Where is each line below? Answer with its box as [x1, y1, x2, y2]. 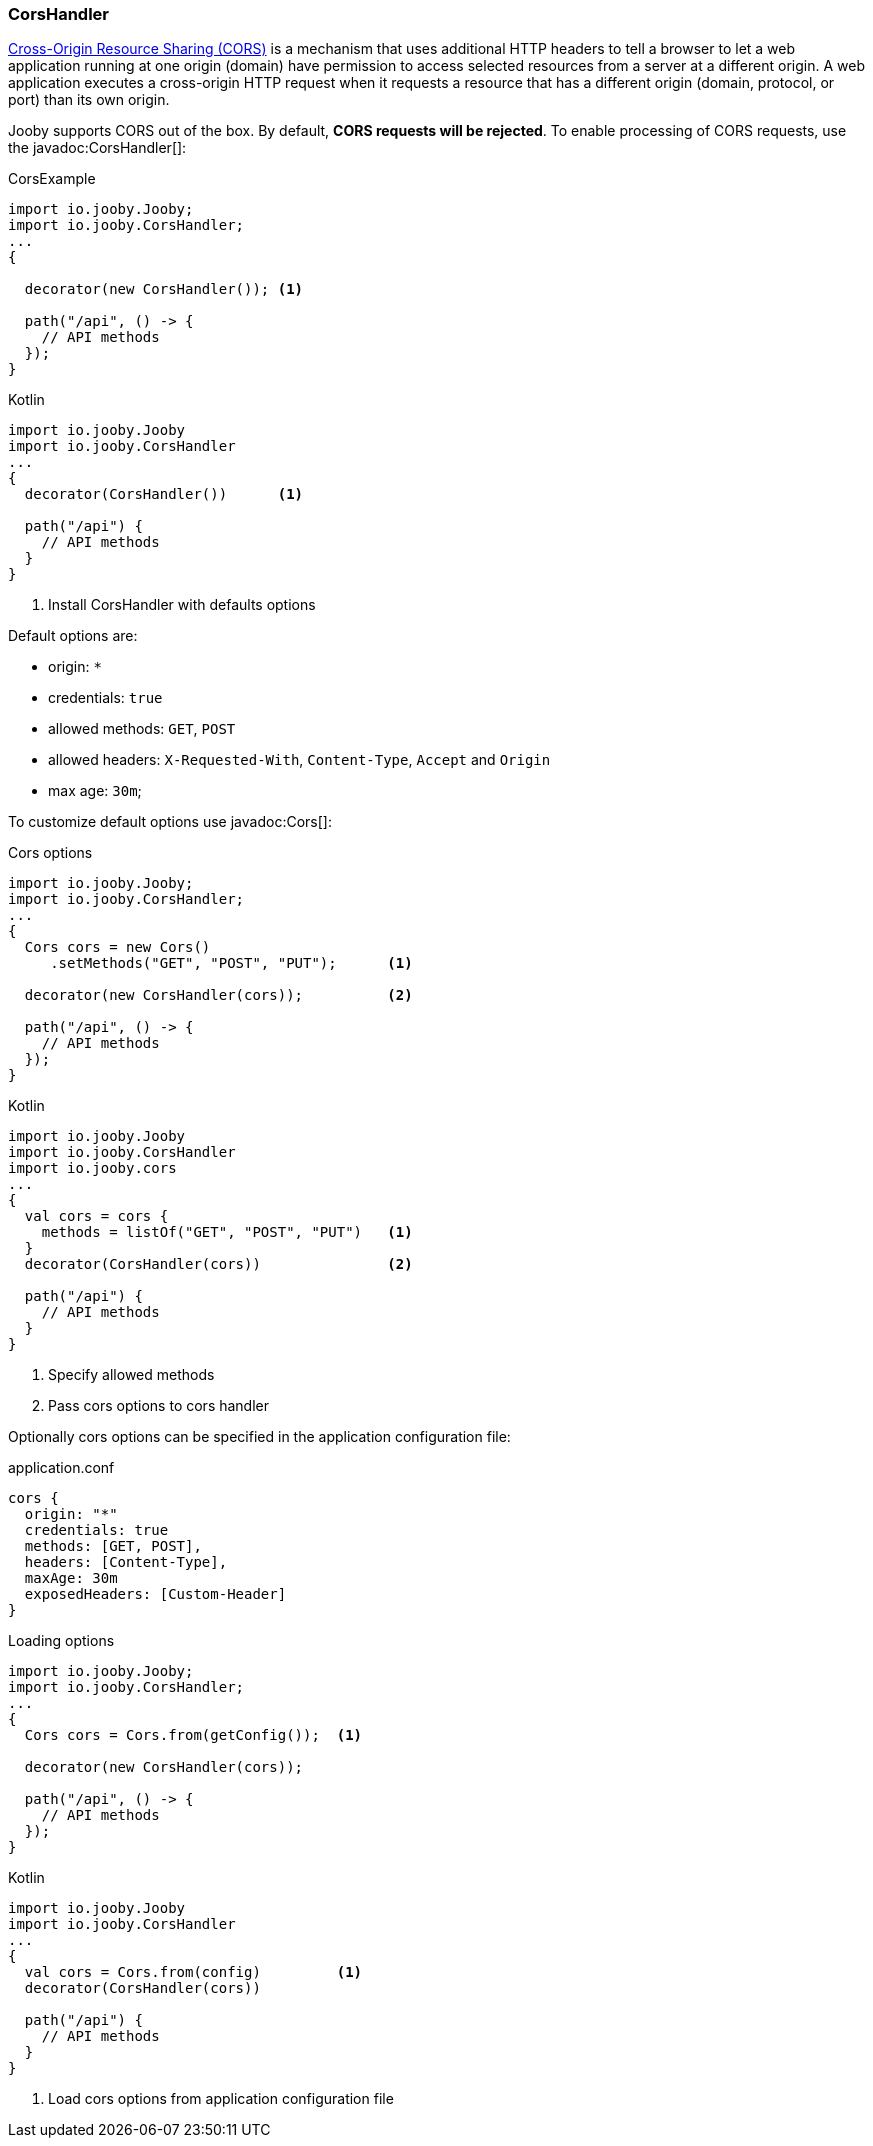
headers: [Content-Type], [24, 1554, 228, 1571]
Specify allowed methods [48, 1366, 215, 1384]
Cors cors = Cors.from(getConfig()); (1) [24, 1727, 363, 1744]
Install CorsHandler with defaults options [48, 596, 316, 614]
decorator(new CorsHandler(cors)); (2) [24, 987, 413, 1004]
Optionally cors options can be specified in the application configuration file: [8, 1428, 511, 1446]
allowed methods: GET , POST [48, 720, 236, 738]
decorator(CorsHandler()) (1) [24, 486, 304, 503]
